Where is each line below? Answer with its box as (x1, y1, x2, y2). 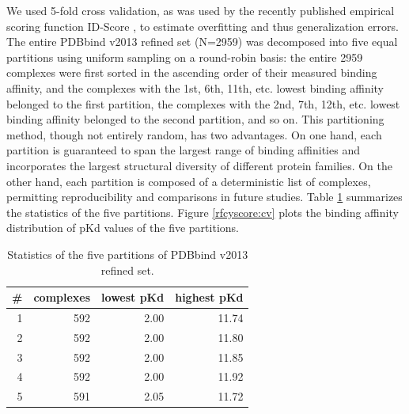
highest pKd (175, 289, 244, 306)
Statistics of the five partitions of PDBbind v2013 (7, 245, 248, 262)
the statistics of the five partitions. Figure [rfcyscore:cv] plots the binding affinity (6, 203, 399, 220)
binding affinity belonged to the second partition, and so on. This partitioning (6, 111, 384, 127)
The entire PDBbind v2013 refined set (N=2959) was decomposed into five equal (6, 33, 398, 50)
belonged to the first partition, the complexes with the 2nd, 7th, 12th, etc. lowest (6, 95, 400, 112)
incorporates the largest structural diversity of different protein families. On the (6, 157, 392, 173)
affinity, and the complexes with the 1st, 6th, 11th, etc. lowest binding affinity (6, 79, 384, 96)
